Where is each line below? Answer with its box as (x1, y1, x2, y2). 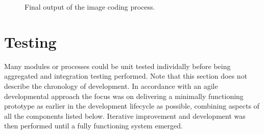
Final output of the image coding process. (25, 2, 155, 12)
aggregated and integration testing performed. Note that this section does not (4, 71, 248, 81)
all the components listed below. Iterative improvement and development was (4, 110, 246, 121)
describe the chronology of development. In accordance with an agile (4, 80, 218, 91)
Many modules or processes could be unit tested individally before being (4, 60, 231, 71)
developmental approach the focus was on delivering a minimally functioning (4, 90, 244, 101)
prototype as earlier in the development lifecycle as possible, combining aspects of (4, 100, 259, 111)
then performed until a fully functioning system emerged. (4, 120, 183, 131)
